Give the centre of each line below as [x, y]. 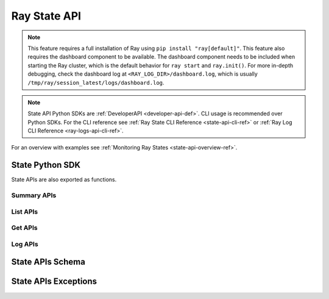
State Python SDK [46, 165]
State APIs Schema [48, 262]
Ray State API [46, 16]
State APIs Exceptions [54, 282]
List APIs [25, 212]
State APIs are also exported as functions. [64, 179]
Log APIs [25, 244]
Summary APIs [34, 195]
